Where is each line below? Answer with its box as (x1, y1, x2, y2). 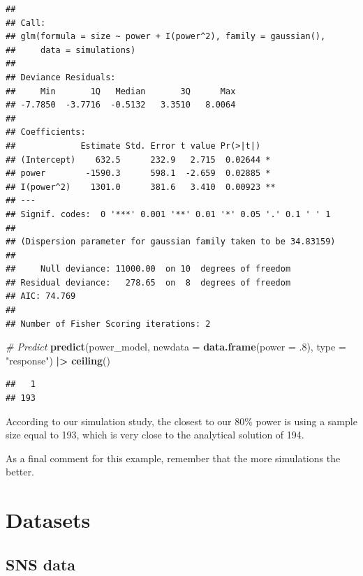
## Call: (6, 17, 46, 28)
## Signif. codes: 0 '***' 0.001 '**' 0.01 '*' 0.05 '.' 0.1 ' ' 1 (6, 209, 331, 219)
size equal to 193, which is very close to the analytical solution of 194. (6, 427, 304, 442)
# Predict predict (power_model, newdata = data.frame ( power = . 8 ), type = (6, 339, 346, 354)
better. (6, 464, 34, 479)
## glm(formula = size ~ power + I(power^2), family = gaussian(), (6, 31, 326, 42)
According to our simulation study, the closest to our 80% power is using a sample (6, 413, 357, 428)
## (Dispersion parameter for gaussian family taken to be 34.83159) (6, 237, 336, 247)
